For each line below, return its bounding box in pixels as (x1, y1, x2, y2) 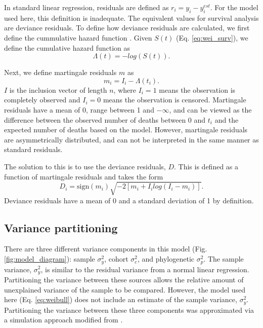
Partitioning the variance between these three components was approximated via (4, 304, 254, 315)
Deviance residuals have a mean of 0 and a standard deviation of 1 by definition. (4, 195, 254, 205)
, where (113, 84, 136, 95)
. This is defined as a (174, 161, 239, 171)
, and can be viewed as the (169, 104, 252, 115)
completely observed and (4, 94, 80, 105)
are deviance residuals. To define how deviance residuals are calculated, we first (4, 22, 250, 33)
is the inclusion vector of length (9, 84, 107, 95)
